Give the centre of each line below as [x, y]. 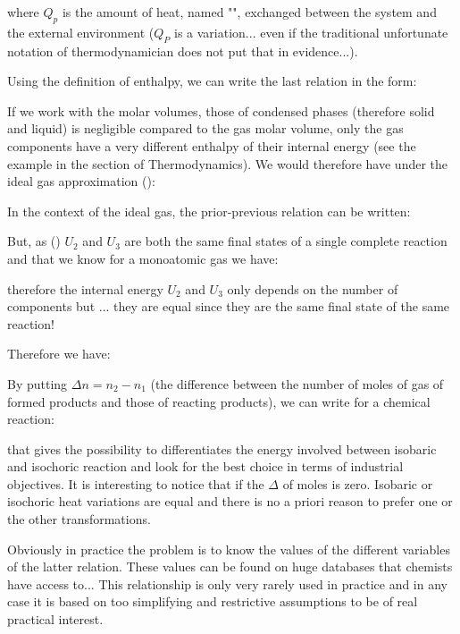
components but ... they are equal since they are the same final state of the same [229, 306]
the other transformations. [79, 519]
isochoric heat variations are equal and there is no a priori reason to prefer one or [230, 501]
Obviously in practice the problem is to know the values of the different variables [229, 549]
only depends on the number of [313, 288]
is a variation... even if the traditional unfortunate [311, 32]
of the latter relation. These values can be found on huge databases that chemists [230, 566]
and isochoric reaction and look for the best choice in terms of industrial [205, 466]
